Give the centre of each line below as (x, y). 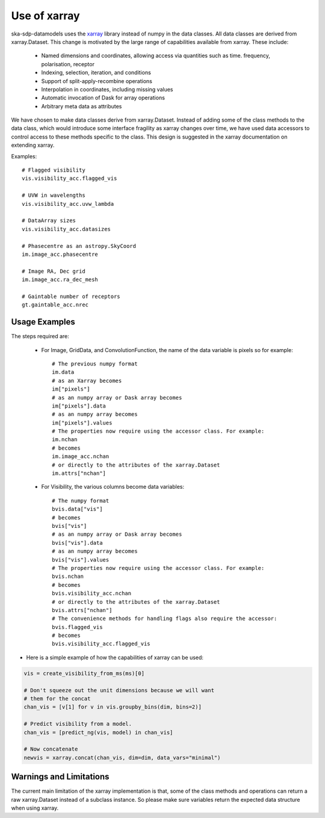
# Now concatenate (51, 749)
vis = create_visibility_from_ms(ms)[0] (84, 673)
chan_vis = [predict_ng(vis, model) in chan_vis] (98, 732)
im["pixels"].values (82, 423)
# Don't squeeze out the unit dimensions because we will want (119, 690)
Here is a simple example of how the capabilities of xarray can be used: (115, 657)
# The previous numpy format (95, 364)
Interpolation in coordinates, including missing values (107, 89)
